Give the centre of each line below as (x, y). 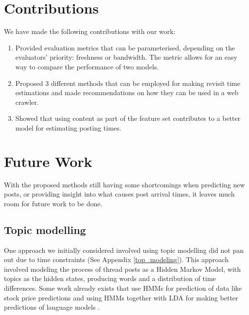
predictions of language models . (52, 307)
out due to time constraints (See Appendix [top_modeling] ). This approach (116, 259)
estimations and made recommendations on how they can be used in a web (127, 92)
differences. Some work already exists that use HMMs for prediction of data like (123, 288)
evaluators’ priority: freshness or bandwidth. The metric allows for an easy (126, 57)
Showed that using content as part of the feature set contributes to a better (128, 118)
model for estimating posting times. (68, 127)
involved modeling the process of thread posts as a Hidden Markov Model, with (123, 269)
